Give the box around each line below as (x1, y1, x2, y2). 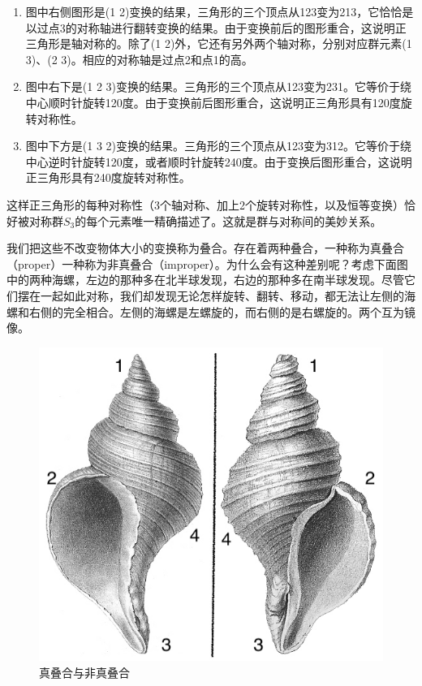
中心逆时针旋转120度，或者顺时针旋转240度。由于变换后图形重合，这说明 (25, 153, 412, 170)
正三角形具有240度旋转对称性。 (25, 169, 191, 186)
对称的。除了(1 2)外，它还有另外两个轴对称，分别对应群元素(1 (82, 35, 412, 52)
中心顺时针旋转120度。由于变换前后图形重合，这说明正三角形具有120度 (25, 93, 401, 110)
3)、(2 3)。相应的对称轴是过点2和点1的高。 (25, 50, 253, 67)
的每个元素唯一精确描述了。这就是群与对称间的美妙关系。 (75, 212, 382, 229)
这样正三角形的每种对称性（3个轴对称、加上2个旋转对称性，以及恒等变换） (6, 196, 404, 213)
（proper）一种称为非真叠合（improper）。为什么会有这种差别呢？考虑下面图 (6, 255, 408, 272)
